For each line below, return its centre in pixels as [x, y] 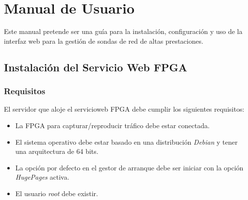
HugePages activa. [42, 177]
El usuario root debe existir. [57, 193]
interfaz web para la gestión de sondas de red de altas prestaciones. [104, 41]
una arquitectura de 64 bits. [57, 151]
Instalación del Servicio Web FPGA [96, 67]
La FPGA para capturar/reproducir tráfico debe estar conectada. [112, 125]
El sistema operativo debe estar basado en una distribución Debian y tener [126, 142]
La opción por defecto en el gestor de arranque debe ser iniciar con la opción [129, 167]
